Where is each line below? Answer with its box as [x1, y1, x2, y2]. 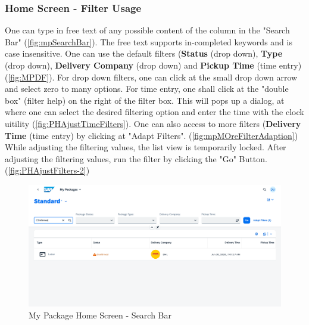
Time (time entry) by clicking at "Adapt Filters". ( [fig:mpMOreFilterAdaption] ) [5, 129, 298, 141]
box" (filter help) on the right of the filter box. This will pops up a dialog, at [5, 94, 285, 106]
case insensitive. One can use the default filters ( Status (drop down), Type [5, 47, 283, 60]
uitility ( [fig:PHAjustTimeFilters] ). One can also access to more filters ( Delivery [5, 117, 301, 129]
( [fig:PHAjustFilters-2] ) [5, 164, 90, 177]
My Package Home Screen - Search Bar [29, 308, 172, 321]
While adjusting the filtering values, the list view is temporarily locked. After [5, 141, 286, 153]
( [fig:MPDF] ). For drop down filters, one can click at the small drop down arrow [5, 70, 298, 83]
